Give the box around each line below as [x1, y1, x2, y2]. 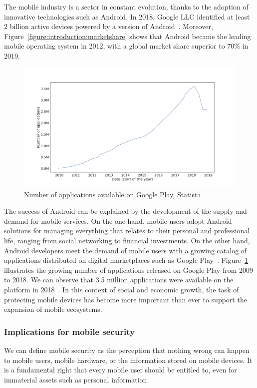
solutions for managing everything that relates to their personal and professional [4, 225, 250, 236]
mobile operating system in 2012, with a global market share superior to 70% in [4, 41, 249, 51]
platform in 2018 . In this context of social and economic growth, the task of [4, 284, 239, 294]
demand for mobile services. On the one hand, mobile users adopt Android [4, 215, 232, 226]
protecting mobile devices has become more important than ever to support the [4, 294, 247, 304]
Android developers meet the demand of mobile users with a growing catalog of [4, 245, 247, 255]
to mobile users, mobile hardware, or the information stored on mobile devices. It [4, 354, 253, 365]
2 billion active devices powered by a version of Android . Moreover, [4, 21, 213, 32]
